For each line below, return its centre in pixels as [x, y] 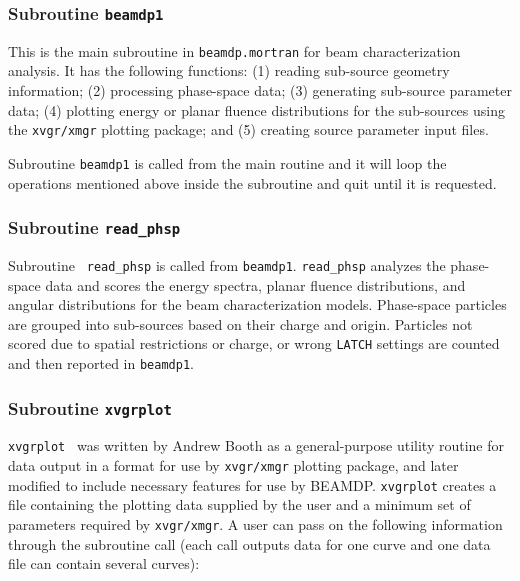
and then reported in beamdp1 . [101, 363]
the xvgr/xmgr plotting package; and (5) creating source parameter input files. [248, 129]
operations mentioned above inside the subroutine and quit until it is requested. [252, 182]
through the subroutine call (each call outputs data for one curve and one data [249, 543]
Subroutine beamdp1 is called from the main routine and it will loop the [227, 162]
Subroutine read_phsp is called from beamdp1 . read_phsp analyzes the [227, 264]
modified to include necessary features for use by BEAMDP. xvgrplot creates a [252, 484]
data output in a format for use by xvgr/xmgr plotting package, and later [233, 465]
